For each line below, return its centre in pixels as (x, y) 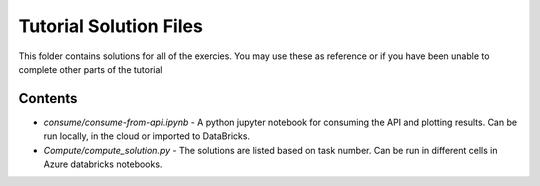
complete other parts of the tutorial (90, 69)
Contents (48, 98)
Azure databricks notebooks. (103, 164)
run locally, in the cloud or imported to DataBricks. (146, 136)
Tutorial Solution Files (111, 26)
